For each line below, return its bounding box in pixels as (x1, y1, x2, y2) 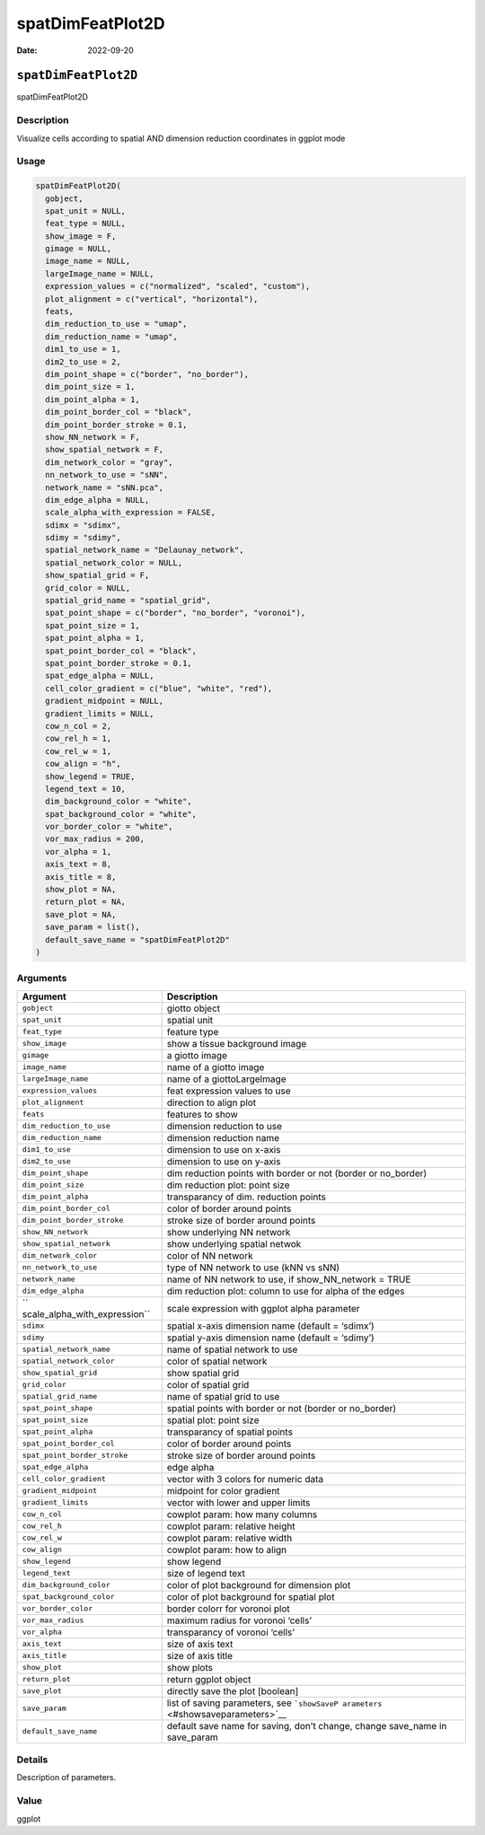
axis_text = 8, (45, 859, 112, 870)
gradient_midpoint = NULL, (45, 696, 164, 707)
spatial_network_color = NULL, (45, 558, 183, 567)
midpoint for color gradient (166, 1484, 280, 1497)
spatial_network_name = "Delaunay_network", (45, 545, 244, 556)
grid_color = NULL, (45, 583, 131, 593)
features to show (166, 1108, 238, 1120)
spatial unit (166, 1014, 214, 1026)
